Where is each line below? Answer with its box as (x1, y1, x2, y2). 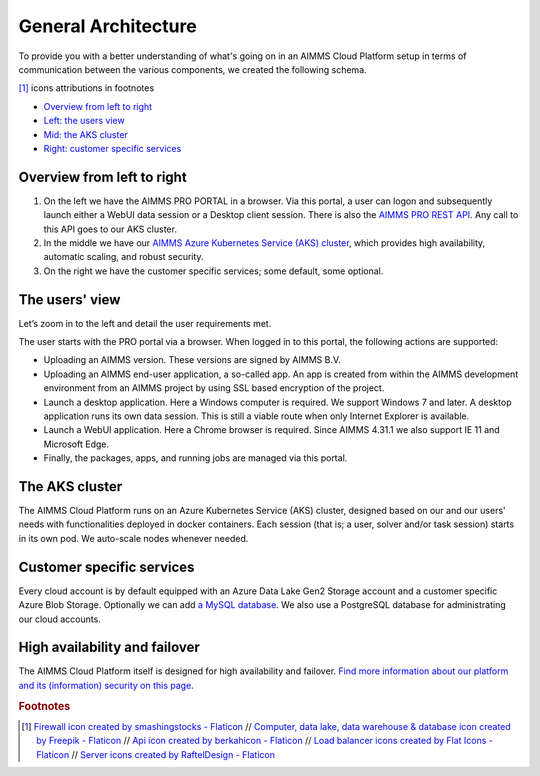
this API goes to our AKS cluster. (43, 223, 177, 235)
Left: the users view (43, 115, 125, 127)
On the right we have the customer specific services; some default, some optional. (43, 265, 384, 277)
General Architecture (18, 15, 197, 37)
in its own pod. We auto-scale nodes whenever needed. (18, 532, 249, 544)
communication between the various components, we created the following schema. (18, 63, 367, 75)
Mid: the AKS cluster (43, 128, 129, 140)
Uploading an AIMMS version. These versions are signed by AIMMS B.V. (43, 354, 342, 366)
